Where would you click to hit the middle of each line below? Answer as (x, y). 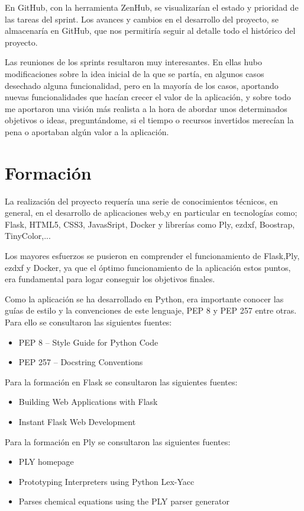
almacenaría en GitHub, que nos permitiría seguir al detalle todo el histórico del (150, 31)
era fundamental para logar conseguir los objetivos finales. (110, 279)
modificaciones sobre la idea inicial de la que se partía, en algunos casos (135, 73)
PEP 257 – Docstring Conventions (81, 362)
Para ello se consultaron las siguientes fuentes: (88, 322)
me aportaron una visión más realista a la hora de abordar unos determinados (146, 108)
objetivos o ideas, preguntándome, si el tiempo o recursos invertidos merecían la (149, 120)
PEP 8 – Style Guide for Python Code (88, 342)
